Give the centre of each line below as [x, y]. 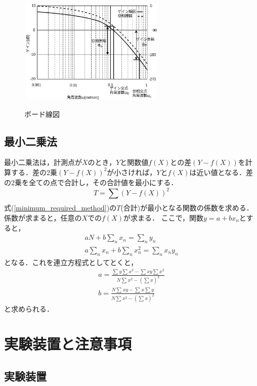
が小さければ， [132, 172]
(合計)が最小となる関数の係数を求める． [187, 208]
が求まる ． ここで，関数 [163, 217]
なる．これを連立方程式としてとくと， [74, 262]
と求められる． [29, 309]
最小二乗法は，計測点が [43, 162]
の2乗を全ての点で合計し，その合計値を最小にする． [91, 182]
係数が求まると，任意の [43, 217]
